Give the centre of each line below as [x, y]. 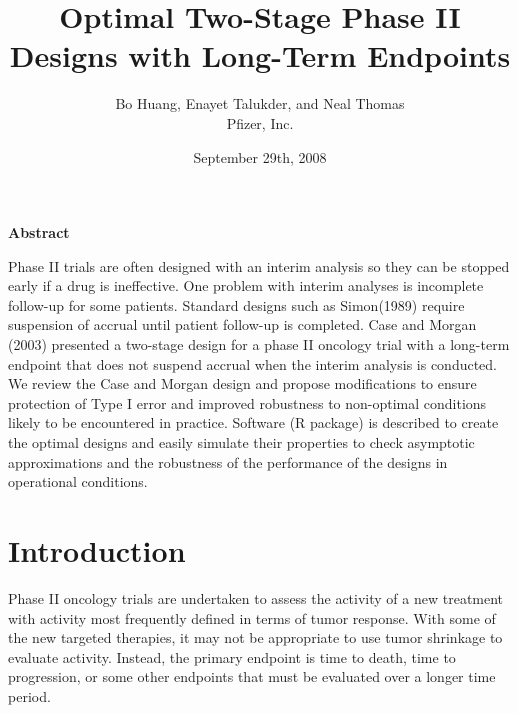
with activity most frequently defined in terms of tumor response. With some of [252, 617]
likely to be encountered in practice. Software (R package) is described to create [253, 422]
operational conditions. [78, 481]
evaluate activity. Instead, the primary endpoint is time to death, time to [232, 656]
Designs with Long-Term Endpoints [260, 55]
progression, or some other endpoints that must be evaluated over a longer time [252, 676]
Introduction [97, 550]
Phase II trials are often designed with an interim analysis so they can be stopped [259, 265]
